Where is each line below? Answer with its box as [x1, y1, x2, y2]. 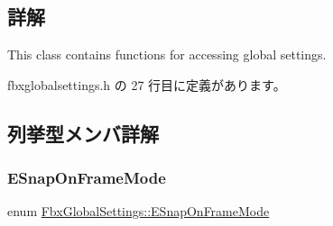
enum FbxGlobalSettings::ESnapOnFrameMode [7, 202, 270, 221]
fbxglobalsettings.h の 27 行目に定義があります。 [7, 75, 286, 94]
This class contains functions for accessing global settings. [7, 45, 327, 64]
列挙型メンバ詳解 [7, 119, 159, 147]
